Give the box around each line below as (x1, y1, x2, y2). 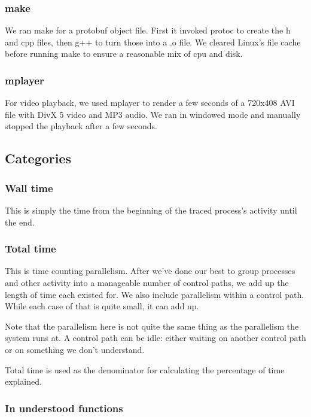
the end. (5, 215, 35, 228)
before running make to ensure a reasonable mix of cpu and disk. (5, 47, 243, 60)
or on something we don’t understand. (5, 343, 145, 355)
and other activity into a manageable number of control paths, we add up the (5, 276, 289, 288)
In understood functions (5, 400, 123, 415)
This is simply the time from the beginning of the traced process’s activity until (5, 204, 297, 216)
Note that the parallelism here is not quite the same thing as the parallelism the (5, 319, 299, 332)
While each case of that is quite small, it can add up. (5, 300, 199, 312)
